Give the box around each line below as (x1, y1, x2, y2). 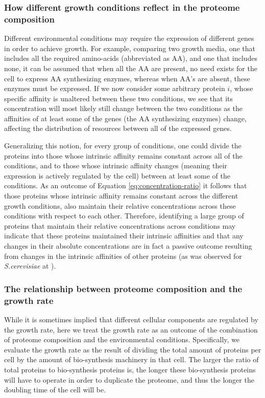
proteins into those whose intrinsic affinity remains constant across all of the (4, 150, 243, 161)
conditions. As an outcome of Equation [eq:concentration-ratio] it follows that (4, 180, 247, 191)
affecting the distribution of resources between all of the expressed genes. (4, 123, 232, 134)
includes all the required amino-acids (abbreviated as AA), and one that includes (4, 53, 257, 63)
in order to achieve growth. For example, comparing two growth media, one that (4, 42, 255, 53)
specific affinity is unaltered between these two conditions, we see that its (4, 93, 233, 103)
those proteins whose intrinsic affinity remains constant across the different (4, 190, 238, 201)
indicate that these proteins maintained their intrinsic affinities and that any (4, 230, 244, 241)
